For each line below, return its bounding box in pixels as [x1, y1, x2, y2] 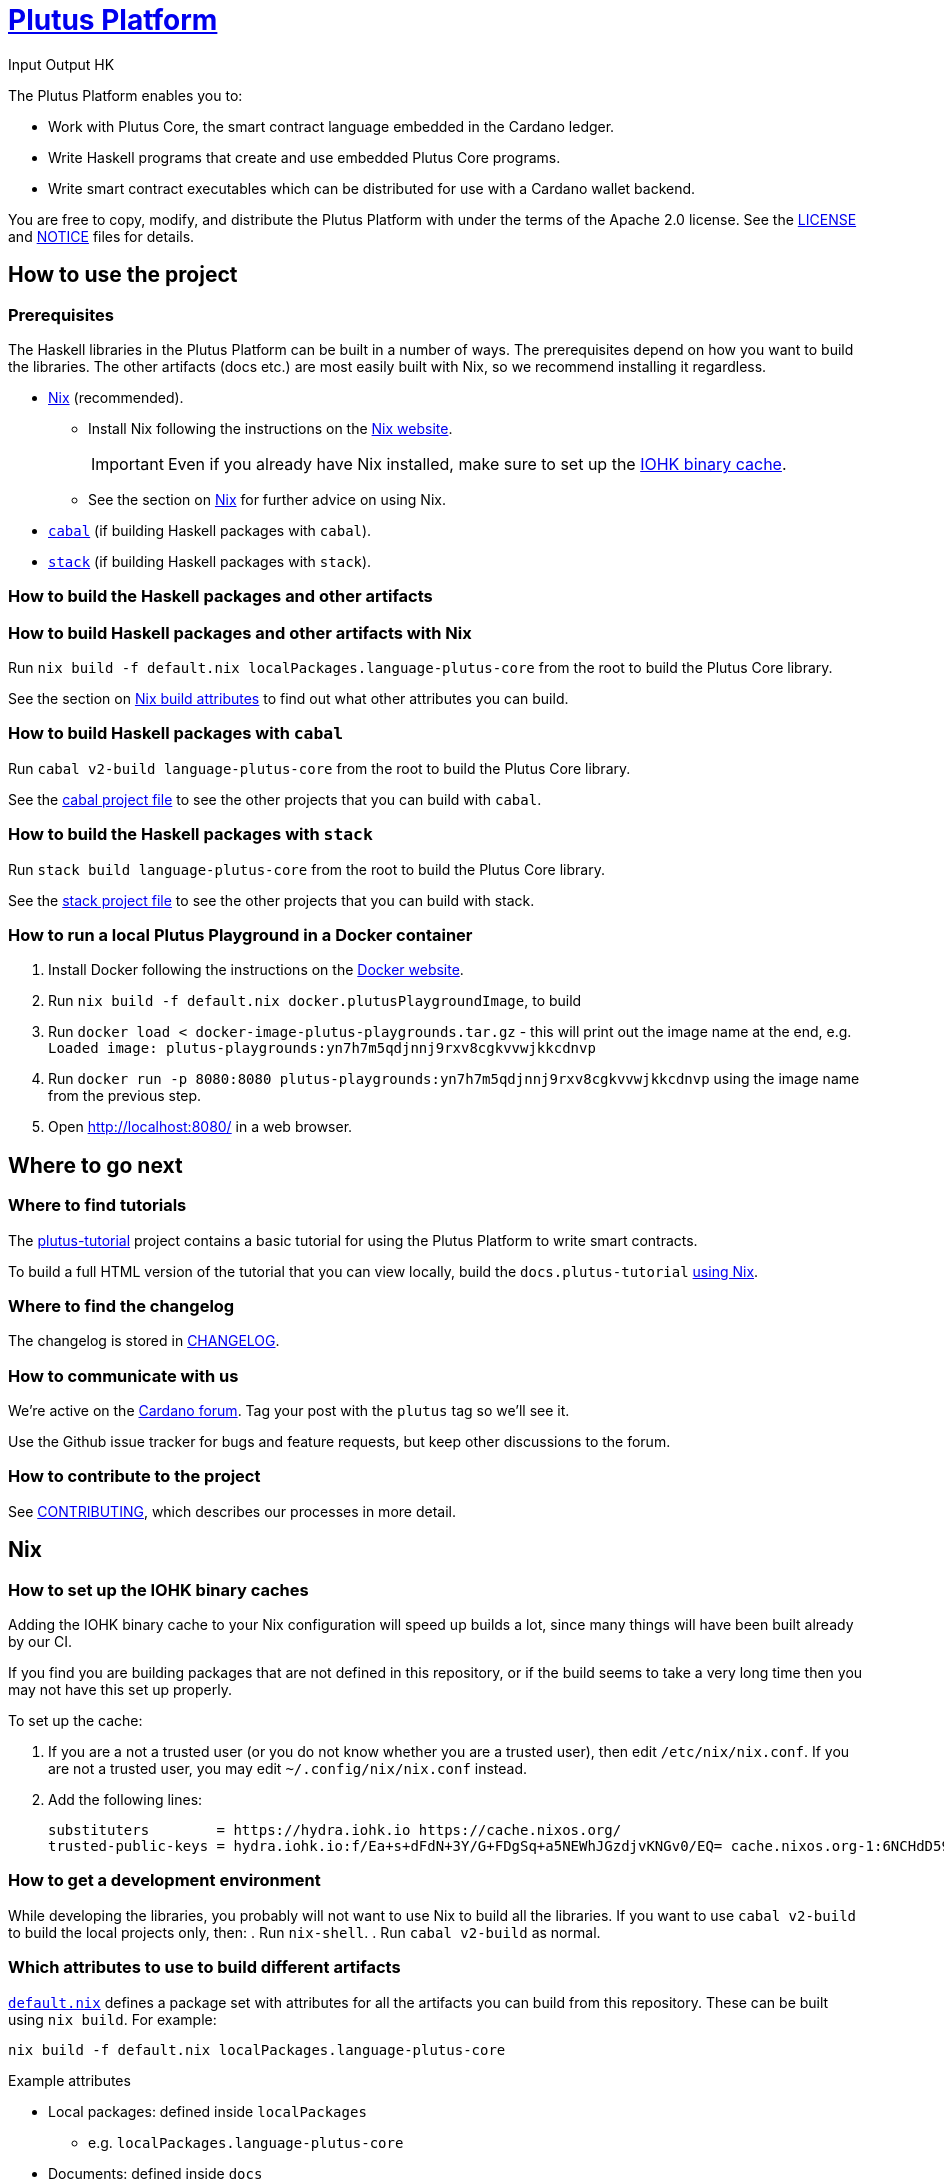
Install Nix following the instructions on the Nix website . [88, 419, 453, 437]
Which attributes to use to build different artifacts [8, 1957, 401, 1978]
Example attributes [8, 2071, 131, 2089]
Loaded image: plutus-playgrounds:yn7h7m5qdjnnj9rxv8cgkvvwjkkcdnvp [48, 1040, 596, 1057]
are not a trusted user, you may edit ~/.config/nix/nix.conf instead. [48, 1760, 528, 1778]
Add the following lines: [48, 1791, 203, 1809]
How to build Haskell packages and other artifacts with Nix [8, 622, 472, 643]
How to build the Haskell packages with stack [8, 824, 373, 845]
